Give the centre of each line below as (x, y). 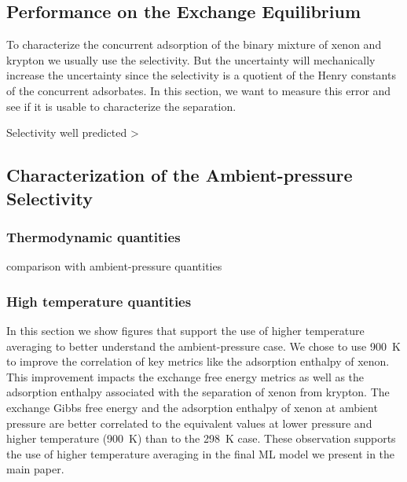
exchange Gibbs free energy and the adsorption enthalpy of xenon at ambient (192, 407)
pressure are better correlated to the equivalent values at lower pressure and (189, 423)
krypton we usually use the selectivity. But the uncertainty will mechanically (191, 59)
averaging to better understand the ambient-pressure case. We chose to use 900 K (203, 346)
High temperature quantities (99, 301)
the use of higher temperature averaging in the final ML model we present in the (201, 453)
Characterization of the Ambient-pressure (180, 175)
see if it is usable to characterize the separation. (121, 106)
